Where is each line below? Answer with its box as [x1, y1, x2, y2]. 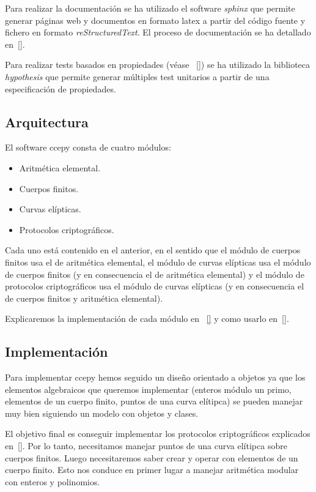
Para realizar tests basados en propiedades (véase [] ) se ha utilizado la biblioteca [5, 58, 310, 71]
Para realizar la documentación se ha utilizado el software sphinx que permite [5, 2, 295, 14]
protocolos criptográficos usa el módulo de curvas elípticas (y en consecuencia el [5, 280, 304, 293]
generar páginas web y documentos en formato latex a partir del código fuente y [5, 13, 306, 26]
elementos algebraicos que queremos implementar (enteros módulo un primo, [5, 382, 292, 395]
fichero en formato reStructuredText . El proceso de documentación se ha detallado [5, 26, 311, 39]
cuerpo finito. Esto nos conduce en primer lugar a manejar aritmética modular [5, 463, 299, 476]
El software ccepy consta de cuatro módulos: [5, 141, 171, 154]
